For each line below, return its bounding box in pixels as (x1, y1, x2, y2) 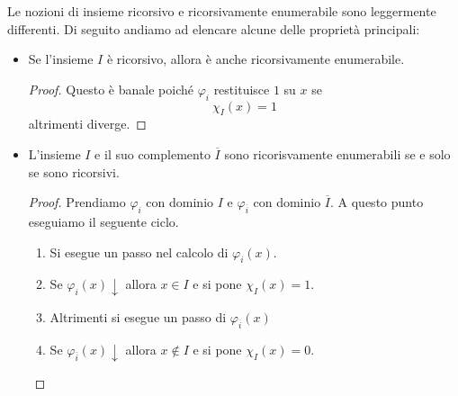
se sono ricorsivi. (28, 162, 120, 181)
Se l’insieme (28, 49, 94, 68)
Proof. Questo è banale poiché (28, 79, 193, 98)
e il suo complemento (94, 144, 211, 163)
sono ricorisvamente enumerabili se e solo (224, 144, 451, 163)
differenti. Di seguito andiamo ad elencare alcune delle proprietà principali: (7, 19, 420, 38)
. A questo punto (330, 193, 424, 211)
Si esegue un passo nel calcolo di (49, 242, 229, 261)
